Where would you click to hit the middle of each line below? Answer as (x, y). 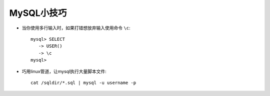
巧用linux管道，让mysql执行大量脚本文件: (64, 71)
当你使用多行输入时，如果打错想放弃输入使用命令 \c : (76, 28)
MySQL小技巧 (38, 13)
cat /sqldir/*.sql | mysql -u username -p (83, 83)
